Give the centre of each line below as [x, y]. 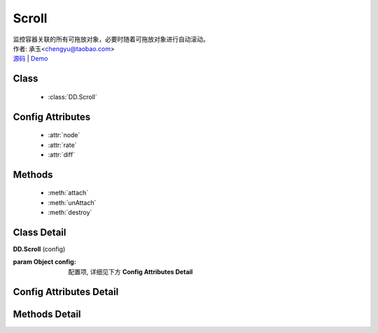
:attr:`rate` [62, 145]
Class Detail [40, 232]
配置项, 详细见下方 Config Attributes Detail [131, 271]
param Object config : [44, 262]
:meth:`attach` [68, 193]
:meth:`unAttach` [72, 202]
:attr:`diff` [62, 155]
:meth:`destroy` [70, 213]
